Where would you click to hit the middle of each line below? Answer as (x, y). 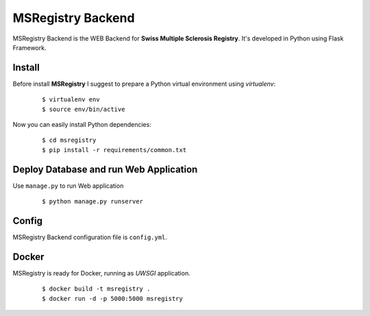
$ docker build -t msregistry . (96, 289)
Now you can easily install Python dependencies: (82, 125)
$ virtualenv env (71, 100)
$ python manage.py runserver (93, 202)
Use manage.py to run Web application (68, 186)
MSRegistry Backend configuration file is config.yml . (90, 237)
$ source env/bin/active (84, 109)
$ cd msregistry (69, 140)
